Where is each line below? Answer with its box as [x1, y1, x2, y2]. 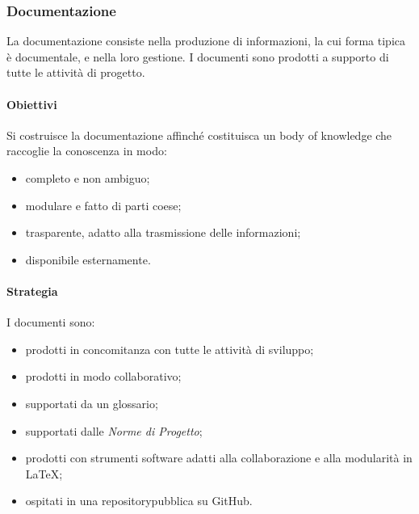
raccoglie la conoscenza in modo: [6, 142, 167, 159]
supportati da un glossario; [25, 394, 158, 411]
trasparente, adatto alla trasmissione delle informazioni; [25, 224, 301, 241]
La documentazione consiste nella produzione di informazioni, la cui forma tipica [6, 32, 405, 49]
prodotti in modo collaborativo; [25, 368, 182, 385]
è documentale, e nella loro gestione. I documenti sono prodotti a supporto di [6, 48, 389, 65]
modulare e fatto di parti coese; [25, 196, 182, 213]
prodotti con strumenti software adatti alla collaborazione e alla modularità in [25, 449, 413, 466]
